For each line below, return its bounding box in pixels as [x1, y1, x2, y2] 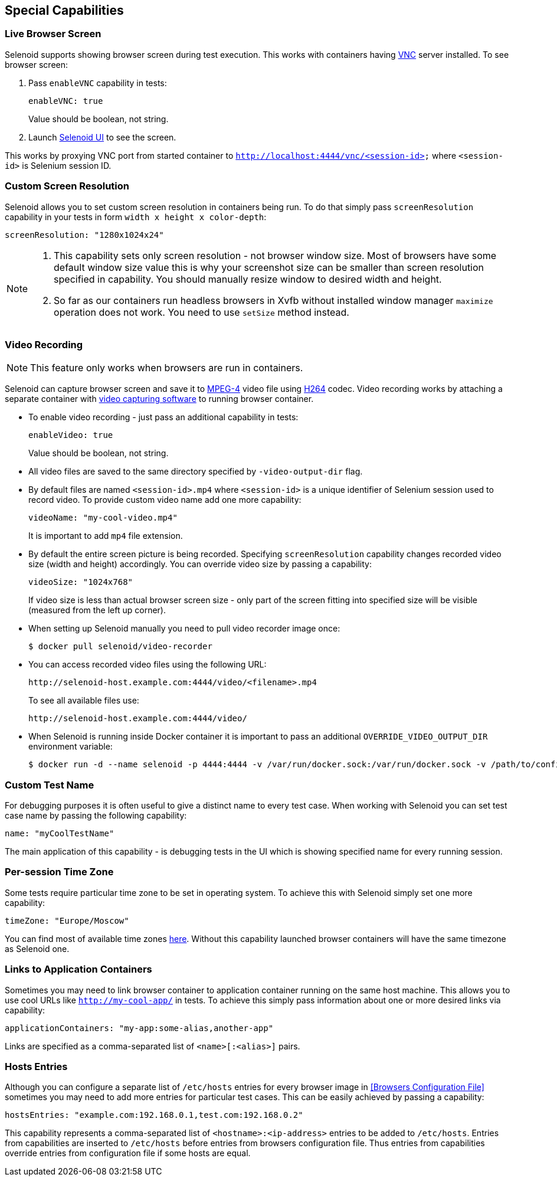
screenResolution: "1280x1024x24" [5, 230, 164, 240]
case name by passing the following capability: [5, 810, 187, 821]
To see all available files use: [28, 695, 139, 706]
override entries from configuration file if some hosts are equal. [5, 1148, 251, 1159]
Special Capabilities [5, 3, 124, 18]
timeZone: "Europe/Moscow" [5, 915, 129, 925]
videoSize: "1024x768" [28, 577, 133, 587]
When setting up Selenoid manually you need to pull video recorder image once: [28, 623, 340, 634]
